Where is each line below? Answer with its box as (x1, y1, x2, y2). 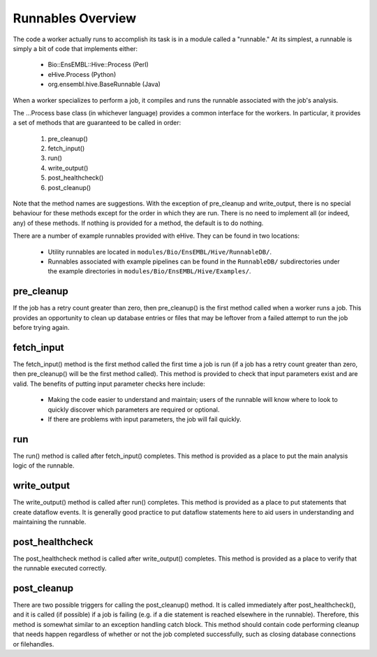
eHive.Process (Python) (47, 70, 117, 78)
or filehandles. (13, 640, 54, 648)
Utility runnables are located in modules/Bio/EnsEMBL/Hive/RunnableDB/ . (47, 247, 272, 256)
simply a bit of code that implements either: (13, 44, 138, 52)
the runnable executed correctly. (13, 564, 108, 572)
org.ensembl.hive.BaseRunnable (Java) (47, 80, 161, 89)
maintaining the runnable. (13, 517, 87, 526)
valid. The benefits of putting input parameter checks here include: (13, 380, 205, 388)
